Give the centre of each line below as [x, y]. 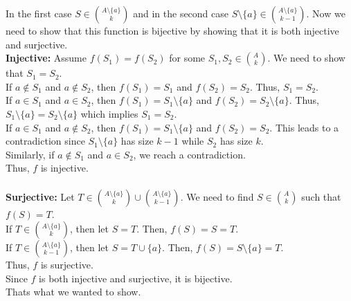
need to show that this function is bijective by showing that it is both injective [172, 30]
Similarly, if [30, 154]
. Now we [326, 13]
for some [187, 58]
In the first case [39, 13]
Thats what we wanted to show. [73, 292]
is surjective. [67, 265]
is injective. [64, 168]
